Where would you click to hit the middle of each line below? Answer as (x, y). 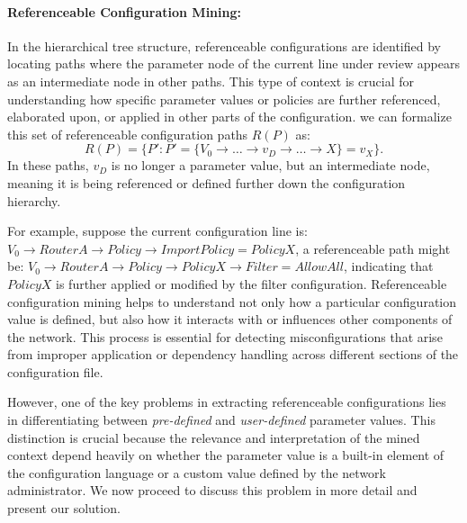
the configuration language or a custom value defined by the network (197, 472)
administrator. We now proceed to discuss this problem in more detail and (212, 490)
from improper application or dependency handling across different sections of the (233, 354)
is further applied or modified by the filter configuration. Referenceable (251, 283)
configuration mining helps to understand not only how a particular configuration (232, 301)
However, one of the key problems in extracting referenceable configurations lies (227, 402)
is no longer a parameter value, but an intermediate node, (270, 165)
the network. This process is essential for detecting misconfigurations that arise (225, 336)
